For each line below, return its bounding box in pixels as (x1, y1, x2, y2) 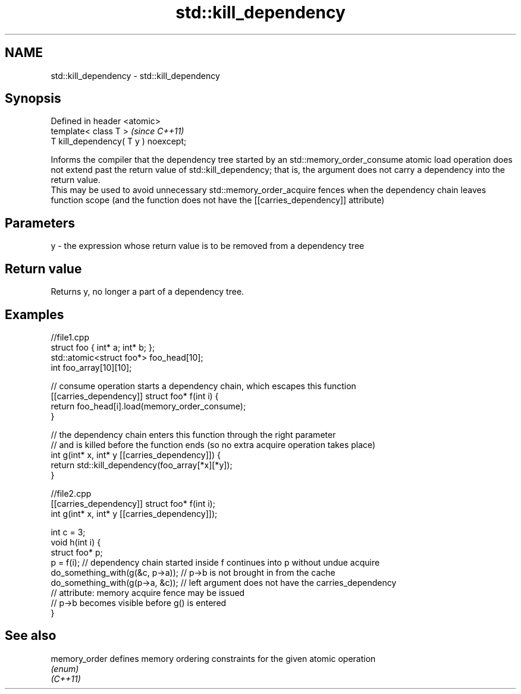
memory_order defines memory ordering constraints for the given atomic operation (51, 653, 376, 664)
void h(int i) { (51, 537, 101, 547)
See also (5, 628, 57, 643)
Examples (5, 307, 64, 322)
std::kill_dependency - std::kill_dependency (51, 70, 220, 81)
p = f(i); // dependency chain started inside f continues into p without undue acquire (51, 557, 380, 567)
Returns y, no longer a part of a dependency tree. (51, 286, 244, 297)
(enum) (51, 663, 79, 674)
